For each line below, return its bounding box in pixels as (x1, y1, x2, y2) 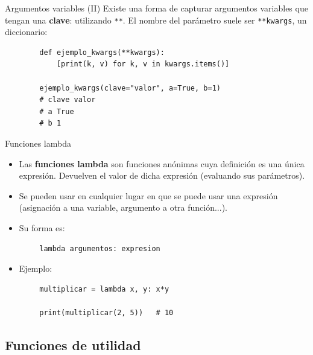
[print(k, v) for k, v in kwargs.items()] (56, 60, 230, 69)
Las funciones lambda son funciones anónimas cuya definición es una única (19, 157, 305, 170)
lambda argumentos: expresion (39, 244, 160, 253)
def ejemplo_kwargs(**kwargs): (39, 48, 165, 57)
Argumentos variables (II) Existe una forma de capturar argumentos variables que (5, 2, 308, 14)
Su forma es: (19, 221, 65, 234)
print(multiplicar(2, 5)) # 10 (39, 308, 174, 317)
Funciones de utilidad (5, 335, 141, 354)
